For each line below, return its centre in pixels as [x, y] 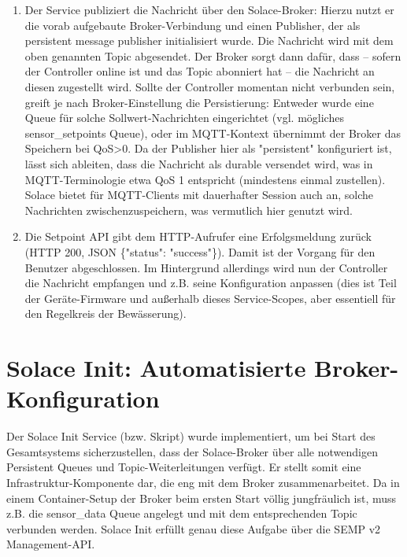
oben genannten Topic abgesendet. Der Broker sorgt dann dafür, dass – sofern [213, 55]
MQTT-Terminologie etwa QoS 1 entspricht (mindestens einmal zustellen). [205, 179]
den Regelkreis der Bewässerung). [105, 314]
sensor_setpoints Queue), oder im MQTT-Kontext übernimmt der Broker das [213, 133]
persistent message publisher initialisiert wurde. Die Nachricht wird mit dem [209, 41]
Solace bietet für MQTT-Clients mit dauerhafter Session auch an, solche [199, 195]
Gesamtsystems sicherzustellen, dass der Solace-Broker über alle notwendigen [192, 451]
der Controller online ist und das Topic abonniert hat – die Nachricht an [200, 71]
